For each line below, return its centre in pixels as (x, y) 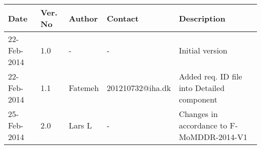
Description (202, 18)
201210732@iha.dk (139, 88)
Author (83, 18)
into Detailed (202, 88)
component (198, 99)
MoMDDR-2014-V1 (213, 137)
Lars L (80, 125)
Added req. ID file (211, 76)
